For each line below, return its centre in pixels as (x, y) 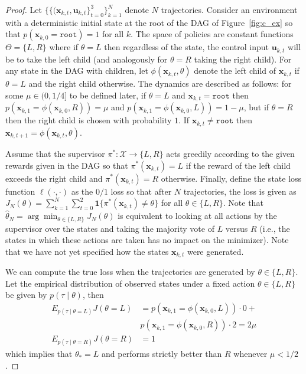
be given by (26, 295)
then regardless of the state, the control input (186, 47)
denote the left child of (235, 70)
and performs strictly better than (162, 354)
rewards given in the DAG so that (67, 165)
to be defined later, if (108, 95)
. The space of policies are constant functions (212, 34)
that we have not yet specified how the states (87, 251)
